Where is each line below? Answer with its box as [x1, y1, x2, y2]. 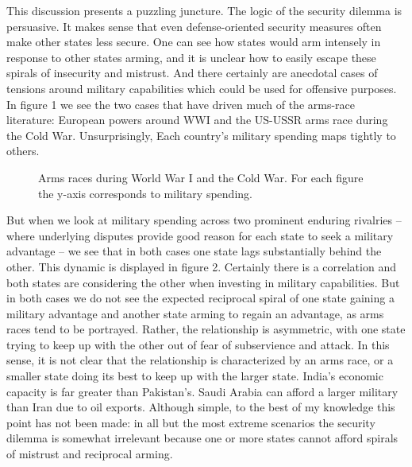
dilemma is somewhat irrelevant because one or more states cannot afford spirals [6, 430, 399, 446]
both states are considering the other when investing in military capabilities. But [6, 274, 400, 290]
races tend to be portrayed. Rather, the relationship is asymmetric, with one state [6, 321, 406, 337]
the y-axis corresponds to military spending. [38, 185, 252, 201]
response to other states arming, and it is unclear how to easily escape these [6, 49, 376, 65]
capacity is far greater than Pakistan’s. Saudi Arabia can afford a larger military [6, 383, 399, 399]
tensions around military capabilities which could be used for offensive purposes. [6, 80, 397, 96]
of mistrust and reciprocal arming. [6, 446, 173, 462]
